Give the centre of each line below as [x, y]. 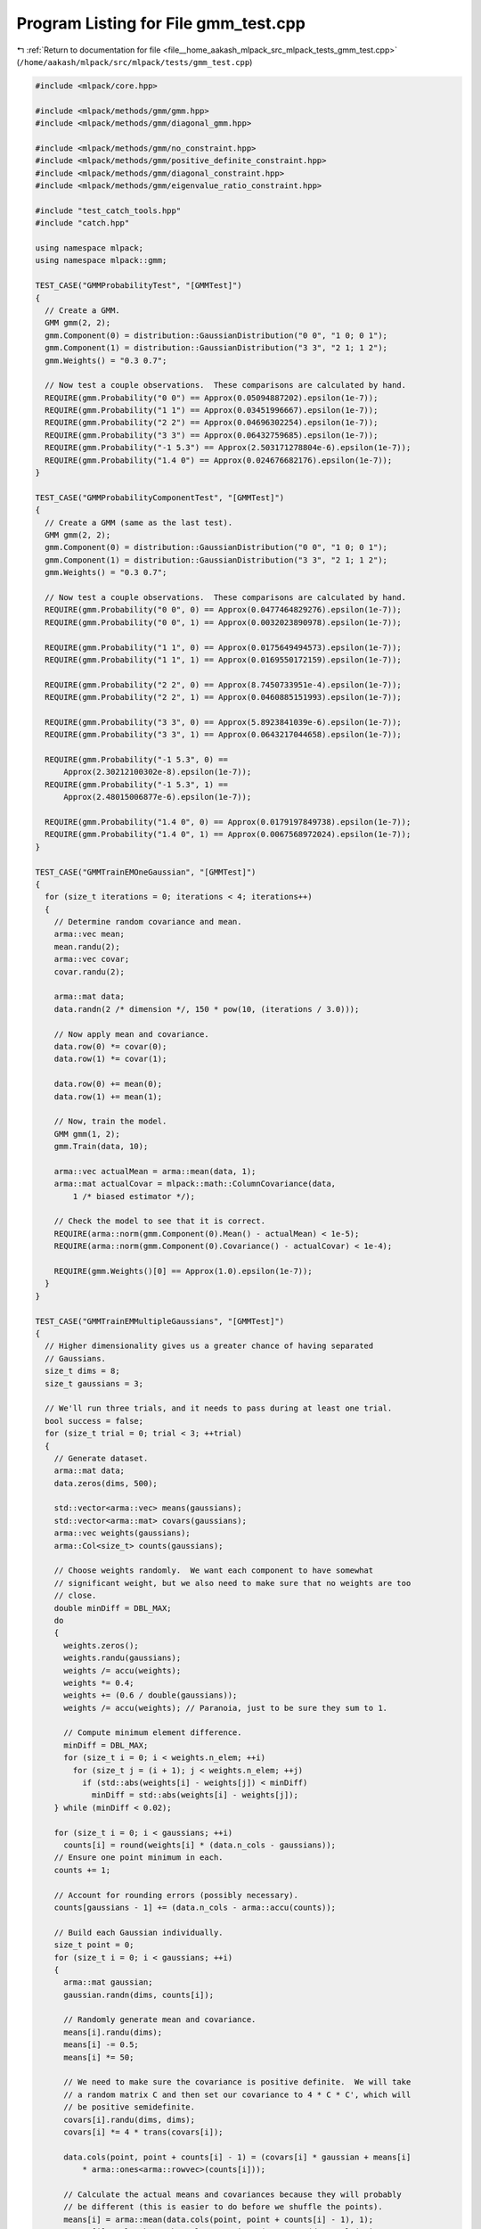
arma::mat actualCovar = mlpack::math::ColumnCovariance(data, [195, 1184]
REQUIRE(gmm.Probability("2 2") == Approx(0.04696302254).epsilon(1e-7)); [212, 423]
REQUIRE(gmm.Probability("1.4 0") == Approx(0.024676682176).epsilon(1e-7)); [219, 460]
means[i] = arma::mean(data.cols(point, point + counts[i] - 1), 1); [219, 2219]
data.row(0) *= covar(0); [110, 1046]
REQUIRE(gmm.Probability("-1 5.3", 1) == [137, 784]
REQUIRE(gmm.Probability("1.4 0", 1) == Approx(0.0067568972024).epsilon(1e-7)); [228, 835]
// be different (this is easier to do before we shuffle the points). [223, 2207]
